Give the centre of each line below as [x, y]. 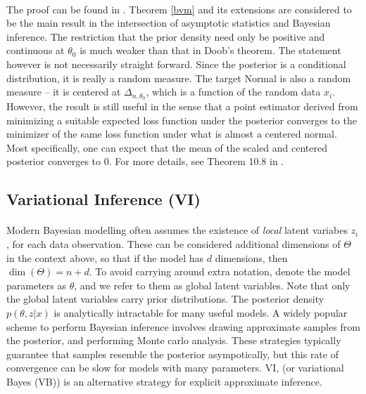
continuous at [36, 50]
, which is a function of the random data [233, 92]
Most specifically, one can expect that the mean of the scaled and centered [167, 147]
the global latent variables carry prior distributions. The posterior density [165, 299]
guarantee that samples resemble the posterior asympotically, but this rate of [172, 354]
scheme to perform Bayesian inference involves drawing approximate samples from [183, 326]
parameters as [36, 285]
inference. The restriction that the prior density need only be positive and [166, 36]
